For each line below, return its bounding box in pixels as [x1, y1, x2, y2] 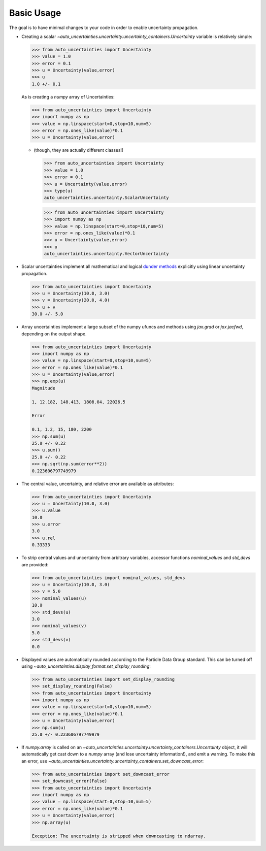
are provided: [21, 561, 49, 567]
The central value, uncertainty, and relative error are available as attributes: [21, 481, 174, 487]
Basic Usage [9, 7, 61, 18]
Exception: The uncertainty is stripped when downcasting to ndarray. [32, 833, 206, 839]
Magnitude [32, 385, 56, 391]
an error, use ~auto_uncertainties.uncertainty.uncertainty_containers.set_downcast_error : [21, 758, 204, 764]
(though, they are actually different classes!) [33, 147, 124, 153]
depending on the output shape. [21, 330, 87, 337]
